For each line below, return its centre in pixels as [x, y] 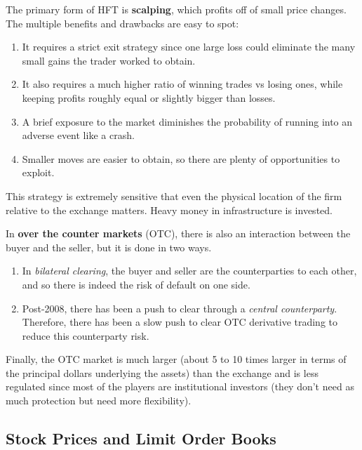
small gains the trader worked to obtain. [109, 60]
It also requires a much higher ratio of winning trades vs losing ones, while [182, 84]
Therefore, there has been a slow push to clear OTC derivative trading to [180, 322]
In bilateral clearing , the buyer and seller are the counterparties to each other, [189, 271]
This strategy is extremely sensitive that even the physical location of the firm [174, 196]
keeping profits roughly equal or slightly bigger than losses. [149, 97]
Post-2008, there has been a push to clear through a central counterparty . [180, 308]
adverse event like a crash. [78, 135]
